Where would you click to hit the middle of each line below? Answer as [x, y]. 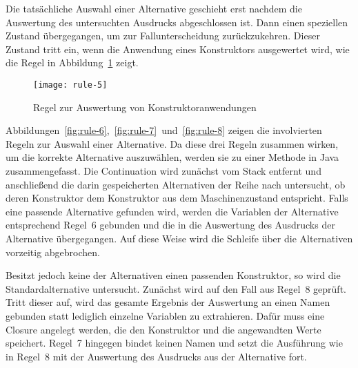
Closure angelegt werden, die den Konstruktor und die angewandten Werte [163, 329]
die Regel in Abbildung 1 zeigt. [72, 62]
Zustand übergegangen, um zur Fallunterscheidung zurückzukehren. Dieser [163, 36]
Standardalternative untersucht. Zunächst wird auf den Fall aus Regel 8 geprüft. [176, 288]
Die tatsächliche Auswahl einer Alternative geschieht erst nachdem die [154, 8]
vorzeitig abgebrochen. [53, 252]
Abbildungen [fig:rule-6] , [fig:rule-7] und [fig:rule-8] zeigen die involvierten [164, 130]
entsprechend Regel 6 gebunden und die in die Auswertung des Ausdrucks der [170, 225]
